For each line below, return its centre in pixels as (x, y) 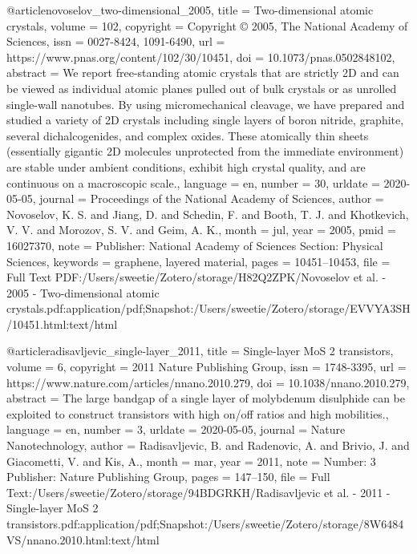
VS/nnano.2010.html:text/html (83, 539)
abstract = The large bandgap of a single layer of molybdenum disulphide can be (206, 398)
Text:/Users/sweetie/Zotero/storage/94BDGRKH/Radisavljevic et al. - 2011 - (198, 492)
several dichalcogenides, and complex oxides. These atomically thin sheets (188, 135)
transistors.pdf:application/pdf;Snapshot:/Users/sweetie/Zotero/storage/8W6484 (205, 524)
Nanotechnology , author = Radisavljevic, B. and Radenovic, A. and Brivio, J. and (208, 445)
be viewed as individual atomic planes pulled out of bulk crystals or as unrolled (202, 88)
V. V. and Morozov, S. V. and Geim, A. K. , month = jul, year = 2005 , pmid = (201, 230)
